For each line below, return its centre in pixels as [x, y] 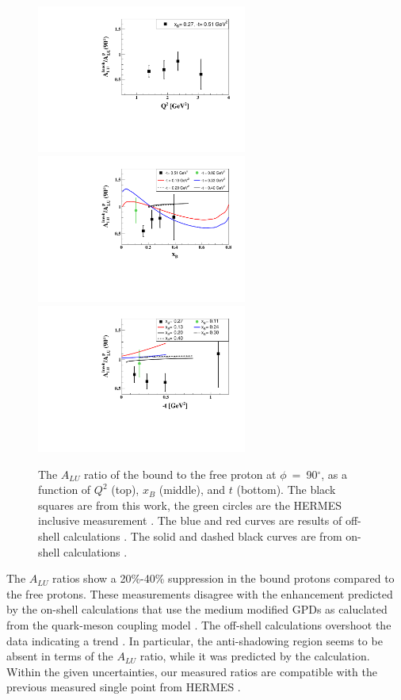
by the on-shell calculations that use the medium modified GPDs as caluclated [197, 609]
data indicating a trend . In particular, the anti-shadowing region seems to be [195, 640]
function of [65, 490]
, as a [334, 474]
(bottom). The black [286, 490]
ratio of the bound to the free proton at [180, 474]
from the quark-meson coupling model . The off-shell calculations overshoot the [199, 625]
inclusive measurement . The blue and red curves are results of [190, 520]
